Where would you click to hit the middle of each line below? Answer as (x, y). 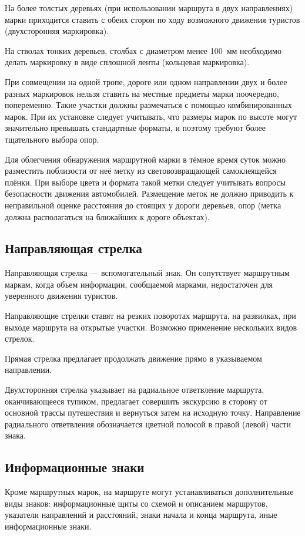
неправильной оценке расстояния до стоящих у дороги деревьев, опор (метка (143, 205)
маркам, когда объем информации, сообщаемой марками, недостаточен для (139, 284)
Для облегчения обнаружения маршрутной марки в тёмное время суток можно (145, 159)
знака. (15, 435)
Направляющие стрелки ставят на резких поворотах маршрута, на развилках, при (150, 316)
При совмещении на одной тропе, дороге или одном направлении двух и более (146, 81)
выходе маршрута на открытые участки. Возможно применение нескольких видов (151, 327)
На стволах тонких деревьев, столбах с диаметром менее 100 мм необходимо (143, 50)
